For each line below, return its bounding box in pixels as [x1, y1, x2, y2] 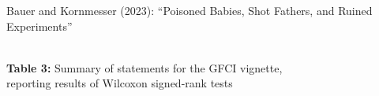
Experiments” [6, 17, 73, 34]
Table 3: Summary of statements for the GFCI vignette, [6, 59, 283, 76]
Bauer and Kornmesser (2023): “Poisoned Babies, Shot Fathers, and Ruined [6, 2, 373, 18]
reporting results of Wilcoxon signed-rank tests [6, 75, 233, 91]
